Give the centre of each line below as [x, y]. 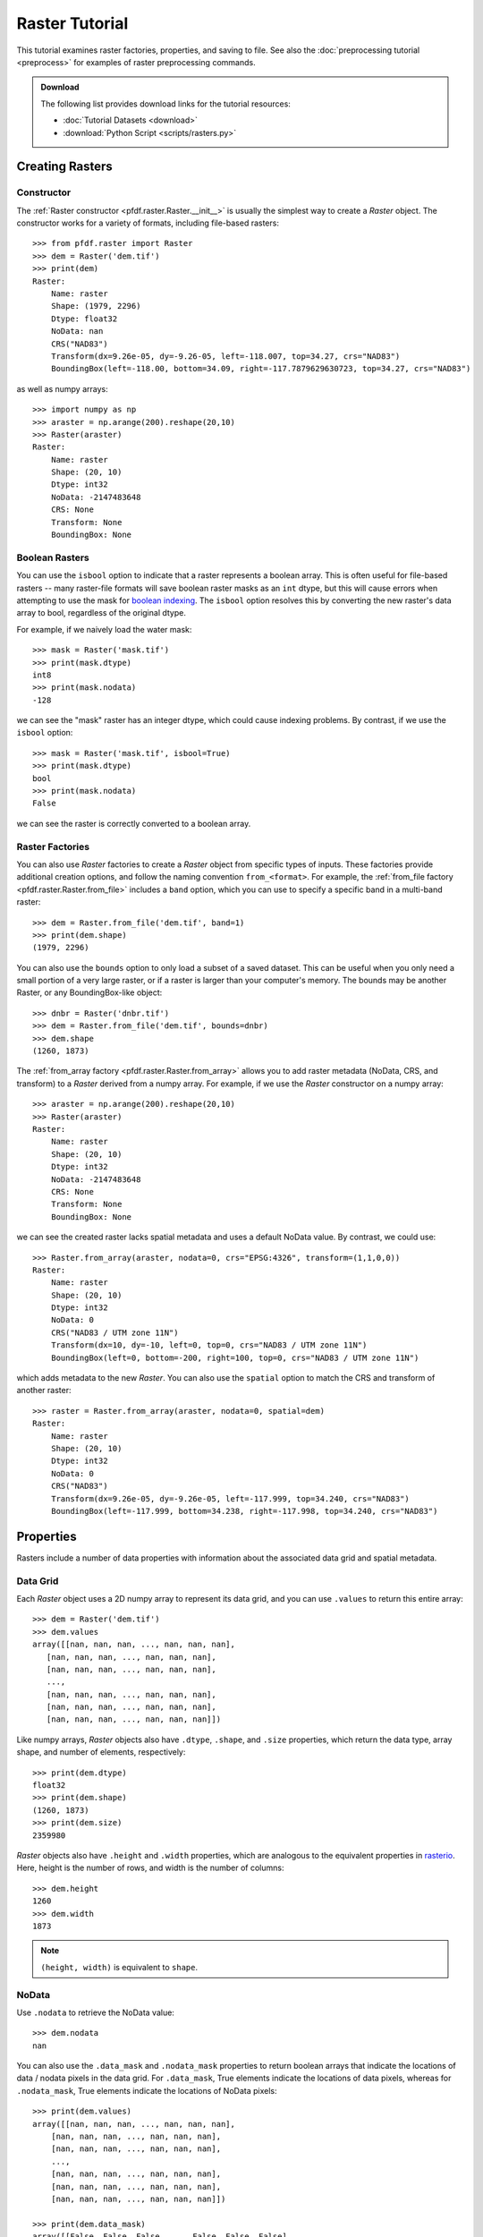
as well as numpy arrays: [62, 388]
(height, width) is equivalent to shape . [119, 1967]
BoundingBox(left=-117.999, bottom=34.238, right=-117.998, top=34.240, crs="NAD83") [244, 1511]
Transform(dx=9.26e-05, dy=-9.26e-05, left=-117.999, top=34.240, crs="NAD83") [230, 1498]
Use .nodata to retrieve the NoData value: [95, 2012]
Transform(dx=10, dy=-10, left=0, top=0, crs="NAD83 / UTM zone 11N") [209, 1345]
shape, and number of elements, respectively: [101, 1752]
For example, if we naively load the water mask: [104, 629]
